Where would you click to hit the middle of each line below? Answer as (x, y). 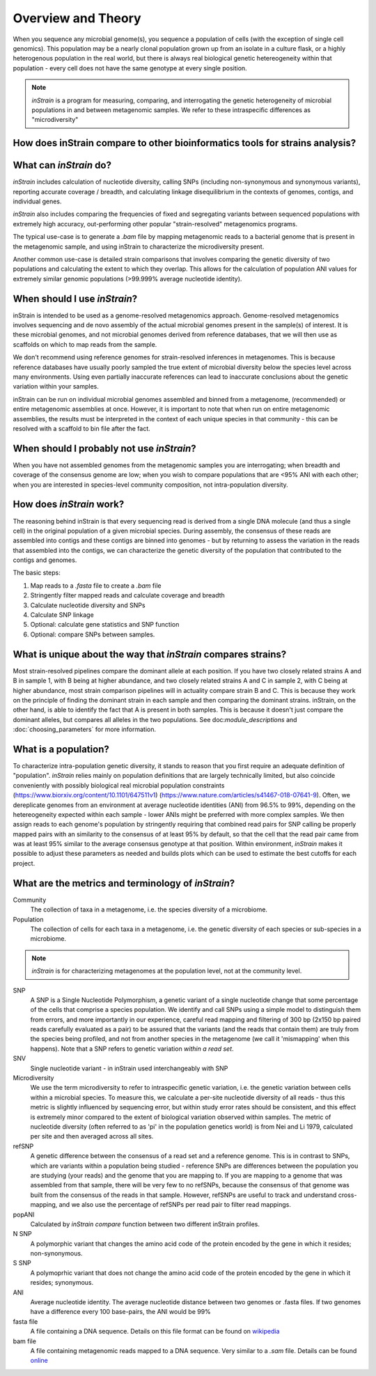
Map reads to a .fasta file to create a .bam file (96, 586)
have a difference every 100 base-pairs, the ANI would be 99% (121, 1312)
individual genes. (37, 201)
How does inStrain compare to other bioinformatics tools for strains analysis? (185, 143)
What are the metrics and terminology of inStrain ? (124, 883)
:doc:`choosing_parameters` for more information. (85, 729)
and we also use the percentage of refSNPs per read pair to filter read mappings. (175, 1205)
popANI (24, 1214)
